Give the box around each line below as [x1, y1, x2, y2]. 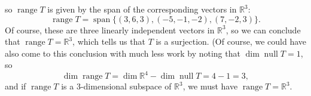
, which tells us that [72, 35, 145, 48]
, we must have [182, 80, 238, 92]
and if [5, 80, 26, 92]
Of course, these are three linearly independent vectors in [5, 23, 215, 36]
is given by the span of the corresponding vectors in [47, 3, 237, 15]
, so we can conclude [225, 23, 301, 36]
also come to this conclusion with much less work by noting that [5, 47, 240, 59]
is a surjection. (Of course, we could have [155, 35, 306, 48]
